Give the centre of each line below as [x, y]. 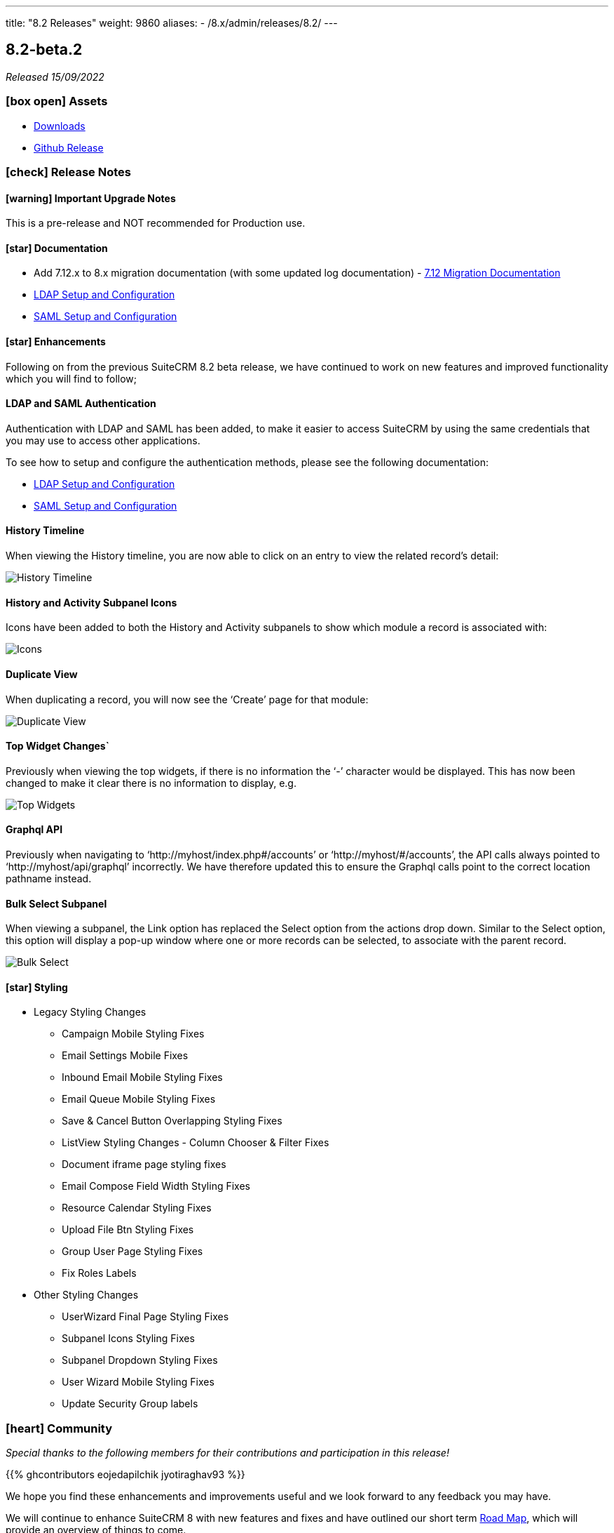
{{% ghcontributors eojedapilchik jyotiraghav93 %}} [125, 1475]
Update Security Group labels [130, 1404]
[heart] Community [59, 1428]
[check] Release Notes [68, 172]
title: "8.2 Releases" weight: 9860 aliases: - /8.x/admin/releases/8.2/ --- [172, 23]
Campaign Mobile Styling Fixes [133, 1034]
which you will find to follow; [71, 378]
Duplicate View [42, 674]
